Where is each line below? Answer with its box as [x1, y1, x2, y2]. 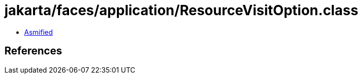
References [4, 45, 62, 57]
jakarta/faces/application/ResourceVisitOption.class [4, 2, 359, 19]
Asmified [24, 27, 53, 36]
